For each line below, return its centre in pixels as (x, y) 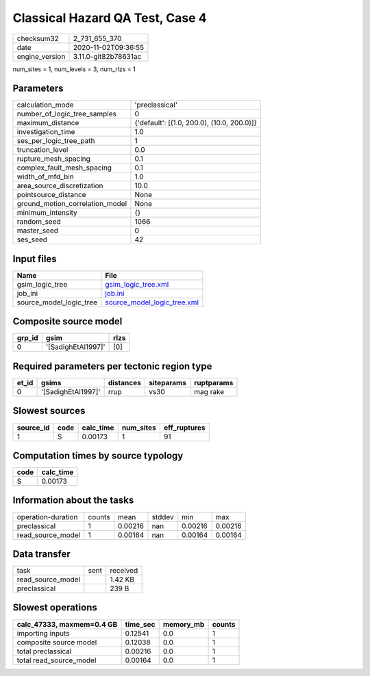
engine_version (41, 56)
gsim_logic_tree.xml (137, 284)
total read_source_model (57, 660)
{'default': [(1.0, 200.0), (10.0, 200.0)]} (196, 123)
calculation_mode (46, 105)
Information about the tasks (73, 500)
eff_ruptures (184, 428)
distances (125, 383)
